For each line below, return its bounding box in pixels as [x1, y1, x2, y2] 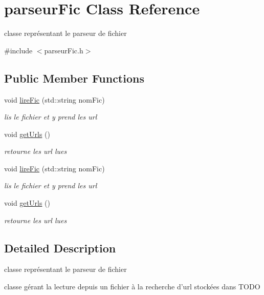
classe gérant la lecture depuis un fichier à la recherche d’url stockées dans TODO [4, 281, 260, 292]
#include [4, 45, 33, 55]
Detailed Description [4, 240, 116, 255]
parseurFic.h [44, 45, 83, 55]
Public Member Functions [4, 70, 144, 86]
